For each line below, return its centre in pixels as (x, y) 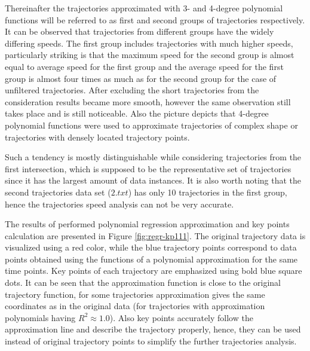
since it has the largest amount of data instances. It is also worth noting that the (153, 180)
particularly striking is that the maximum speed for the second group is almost (150, 55)
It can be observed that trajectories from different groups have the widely (139, 31)
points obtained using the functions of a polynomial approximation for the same (151, 259)
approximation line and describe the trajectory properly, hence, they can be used (153, 329)
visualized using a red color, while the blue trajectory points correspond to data (151, 247)
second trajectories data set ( (58, 192)
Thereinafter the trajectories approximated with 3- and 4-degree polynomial (144, 8)
